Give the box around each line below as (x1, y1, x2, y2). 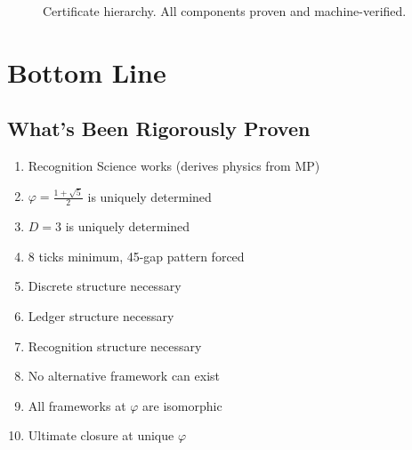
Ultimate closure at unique (28, 426, 174, 445)
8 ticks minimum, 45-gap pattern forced (28, 246, 245, 265)
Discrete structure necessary (28, 277, 182, 295)
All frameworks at (28, 396, 126, 414)
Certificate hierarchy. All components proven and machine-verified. (43, 2, 407, 20)
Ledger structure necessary (28, 307, 174, 325)
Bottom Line (7, 53, 166, 90)
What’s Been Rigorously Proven (7, 115, 311, 142)
